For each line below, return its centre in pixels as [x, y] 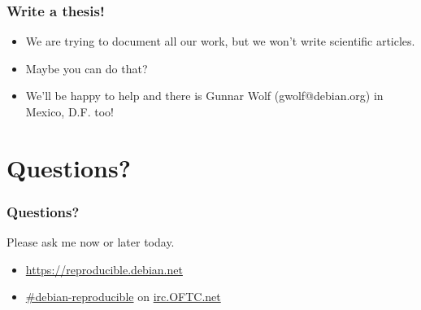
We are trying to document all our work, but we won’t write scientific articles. [220, 41]
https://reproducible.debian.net [104, 269]
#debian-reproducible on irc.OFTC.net [123, 297]
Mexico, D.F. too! [69, 111]
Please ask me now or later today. [91, 242]
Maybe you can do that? [87, 68]
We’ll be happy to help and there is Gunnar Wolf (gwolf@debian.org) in [204, 96]
